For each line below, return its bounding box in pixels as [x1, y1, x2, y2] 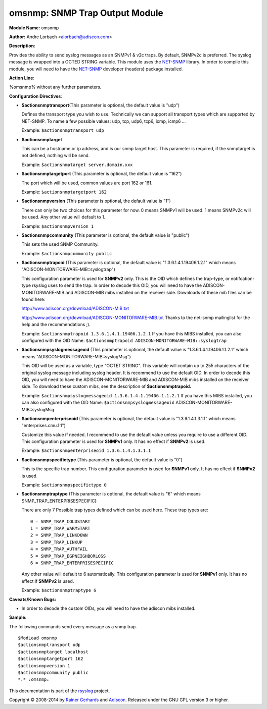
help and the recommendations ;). [21, 322, 91, 327]
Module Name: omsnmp [9, 25, 59, 31]
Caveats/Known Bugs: [9, 596, 56, 602]
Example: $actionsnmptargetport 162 [21, 189, 107, 195]
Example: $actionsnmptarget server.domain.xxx [21, 162, 133, 167]
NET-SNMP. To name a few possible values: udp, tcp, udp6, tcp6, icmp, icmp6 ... [21, 118, 186, 124]
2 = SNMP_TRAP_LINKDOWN [30, 533, 88, 538]
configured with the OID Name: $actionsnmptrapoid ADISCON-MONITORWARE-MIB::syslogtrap [21, 337, 227, 343]
